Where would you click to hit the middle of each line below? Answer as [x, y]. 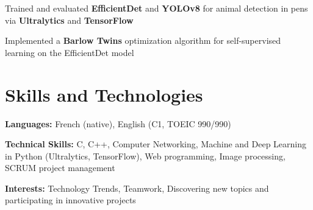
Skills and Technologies [104, 94]
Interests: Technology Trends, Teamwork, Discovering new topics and [137, 188]
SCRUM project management [60, 168]
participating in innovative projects [70, 200]
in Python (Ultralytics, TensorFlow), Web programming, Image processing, [145, 156]
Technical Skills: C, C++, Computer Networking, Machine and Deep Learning [156, 144]
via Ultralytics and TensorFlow [69, 20]
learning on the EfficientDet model [70, 52]
